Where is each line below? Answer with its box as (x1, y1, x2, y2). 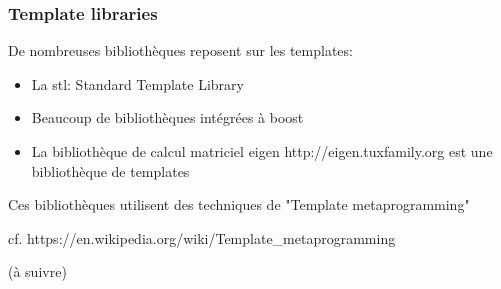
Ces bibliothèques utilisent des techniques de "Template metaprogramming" (8, 194, 470, 215)
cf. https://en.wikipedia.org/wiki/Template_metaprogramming (8, 227, 396, 248)
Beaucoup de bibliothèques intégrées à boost (31, 107, 304, 128)
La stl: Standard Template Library (31, 73, 244, 94)
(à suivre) (8, 261, 67, 282)
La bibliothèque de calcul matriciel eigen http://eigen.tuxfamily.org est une (31, 141, 493, 161)
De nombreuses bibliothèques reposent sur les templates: (8, 40, 353, 61)
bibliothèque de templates (31, 160, 190, 181)
